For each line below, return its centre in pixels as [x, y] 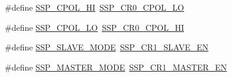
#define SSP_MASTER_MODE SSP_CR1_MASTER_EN [116, 67]
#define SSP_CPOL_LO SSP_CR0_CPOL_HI [94, 27]
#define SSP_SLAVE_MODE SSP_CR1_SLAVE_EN [107, 47]
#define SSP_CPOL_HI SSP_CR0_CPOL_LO [95, 7]
